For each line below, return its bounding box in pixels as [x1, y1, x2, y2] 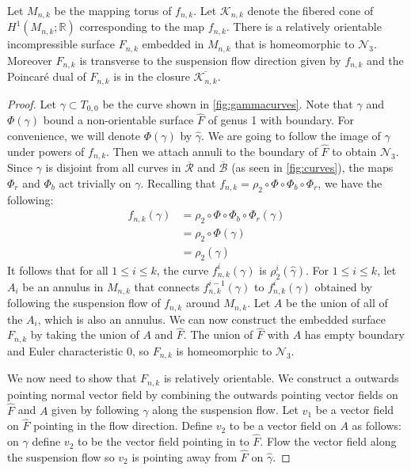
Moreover [7, 51, 52, 68]
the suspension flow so [7, 448, 115, 465]
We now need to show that [7, 370, 137, 386]
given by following [51, 401, 139, 418]
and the [367, 51, 404, 68]
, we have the [318, 174, 382, 191]
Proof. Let [7, 95, 56, 112]
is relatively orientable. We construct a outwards [163, 370, 399, 386]
